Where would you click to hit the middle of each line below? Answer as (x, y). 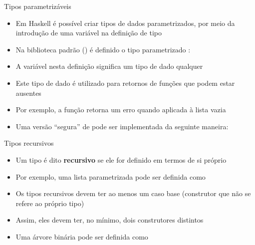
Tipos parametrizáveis (38, 6)
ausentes (28, 93)
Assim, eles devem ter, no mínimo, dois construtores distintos (110, 220)
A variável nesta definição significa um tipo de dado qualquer (109, 66)
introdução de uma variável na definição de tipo (89, 33)
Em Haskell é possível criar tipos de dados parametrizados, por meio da (125, 23)
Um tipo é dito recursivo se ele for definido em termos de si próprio (121, 159)
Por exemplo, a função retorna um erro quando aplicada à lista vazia (121, 110)
